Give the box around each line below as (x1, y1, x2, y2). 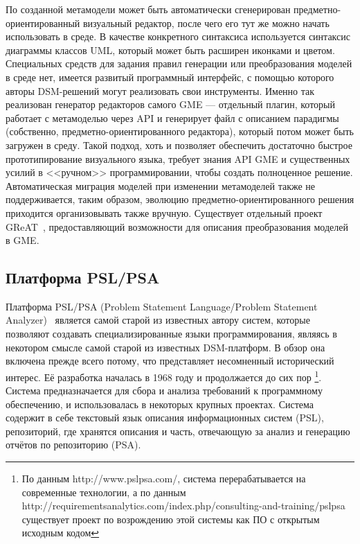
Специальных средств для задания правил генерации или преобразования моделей (6, 56, 352, 71)
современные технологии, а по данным (21, 484, 186, 499)
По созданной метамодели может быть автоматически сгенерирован (6, 2, 291, 16)
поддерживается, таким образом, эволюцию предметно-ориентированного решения (6, 192, 354, 207)
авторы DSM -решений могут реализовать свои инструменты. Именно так (6, 83, 315, 98)
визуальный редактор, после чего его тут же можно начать (82, 15, 330, 30)
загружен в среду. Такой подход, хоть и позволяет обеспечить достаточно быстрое (6, 137, 352, 152)
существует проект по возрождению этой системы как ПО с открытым (21, 511, 320, 526)
